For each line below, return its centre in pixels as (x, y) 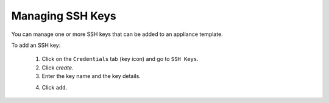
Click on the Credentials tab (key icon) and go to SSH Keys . (120, 59)
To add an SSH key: (36, 45)
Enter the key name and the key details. (91, 76)
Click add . (54, 87)
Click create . (58, 68)
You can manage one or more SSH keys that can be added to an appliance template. (117, 34)
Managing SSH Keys (64, 16)
